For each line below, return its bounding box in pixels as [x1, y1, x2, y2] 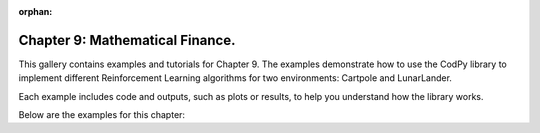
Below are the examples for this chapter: [18, 109, 185, 121]
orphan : [18, 6, 53, 17]
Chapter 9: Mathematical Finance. [18, 31, 236, 49]
